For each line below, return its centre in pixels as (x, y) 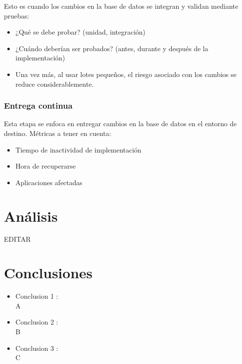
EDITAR (18, 239)
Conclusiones (48, 273)
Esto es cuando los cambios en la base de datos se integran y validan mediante (121, 6)
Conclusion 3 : (37, 348)
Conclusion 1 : (37, 296)
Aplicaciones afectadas (49, 182)
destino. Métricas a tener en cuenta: (58, 133)
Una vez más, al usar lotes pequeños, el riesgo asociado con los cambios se (126, 74)
